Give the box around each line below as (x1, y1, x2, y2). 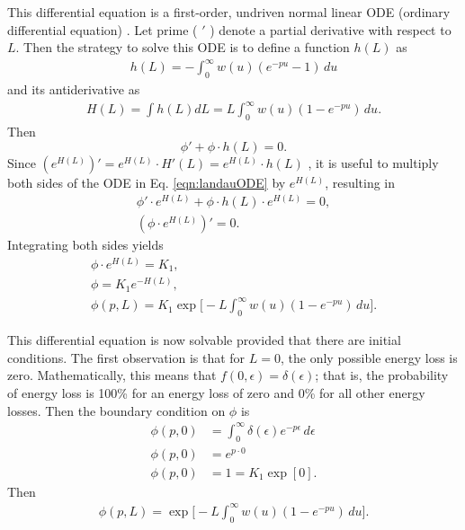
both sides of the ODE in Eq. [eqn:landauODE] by (7, 172, 286, 191)
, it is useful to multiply (308, 153, 439, 172)
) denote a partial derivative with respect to (210, 20, 452, 39)
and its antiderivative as (7, 80, 140, 99)
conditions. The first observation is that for (7, 348, 246, 367)
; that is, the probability (315, 366, 449, 384)
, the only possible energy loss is (280, 348, 458, 367)
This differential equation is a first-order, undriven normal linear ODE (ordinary (7, 3, 451, 21)
